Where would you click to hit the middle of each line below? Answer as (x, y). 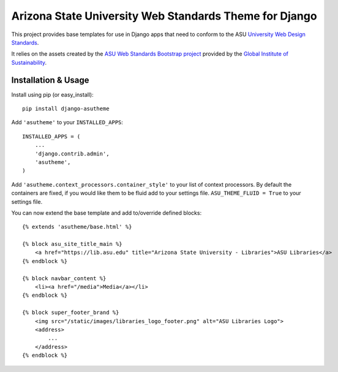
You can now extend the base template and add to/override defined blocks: (107, 213)
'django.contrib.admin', (72, 154)
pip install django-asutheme (66, 109)
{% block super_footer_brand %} (71, 313)
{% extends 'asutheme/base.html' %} (77, 227)
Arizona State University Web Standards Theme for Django (164, 16)
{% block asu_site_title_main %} (72, 244)
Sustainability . (29, 62)
